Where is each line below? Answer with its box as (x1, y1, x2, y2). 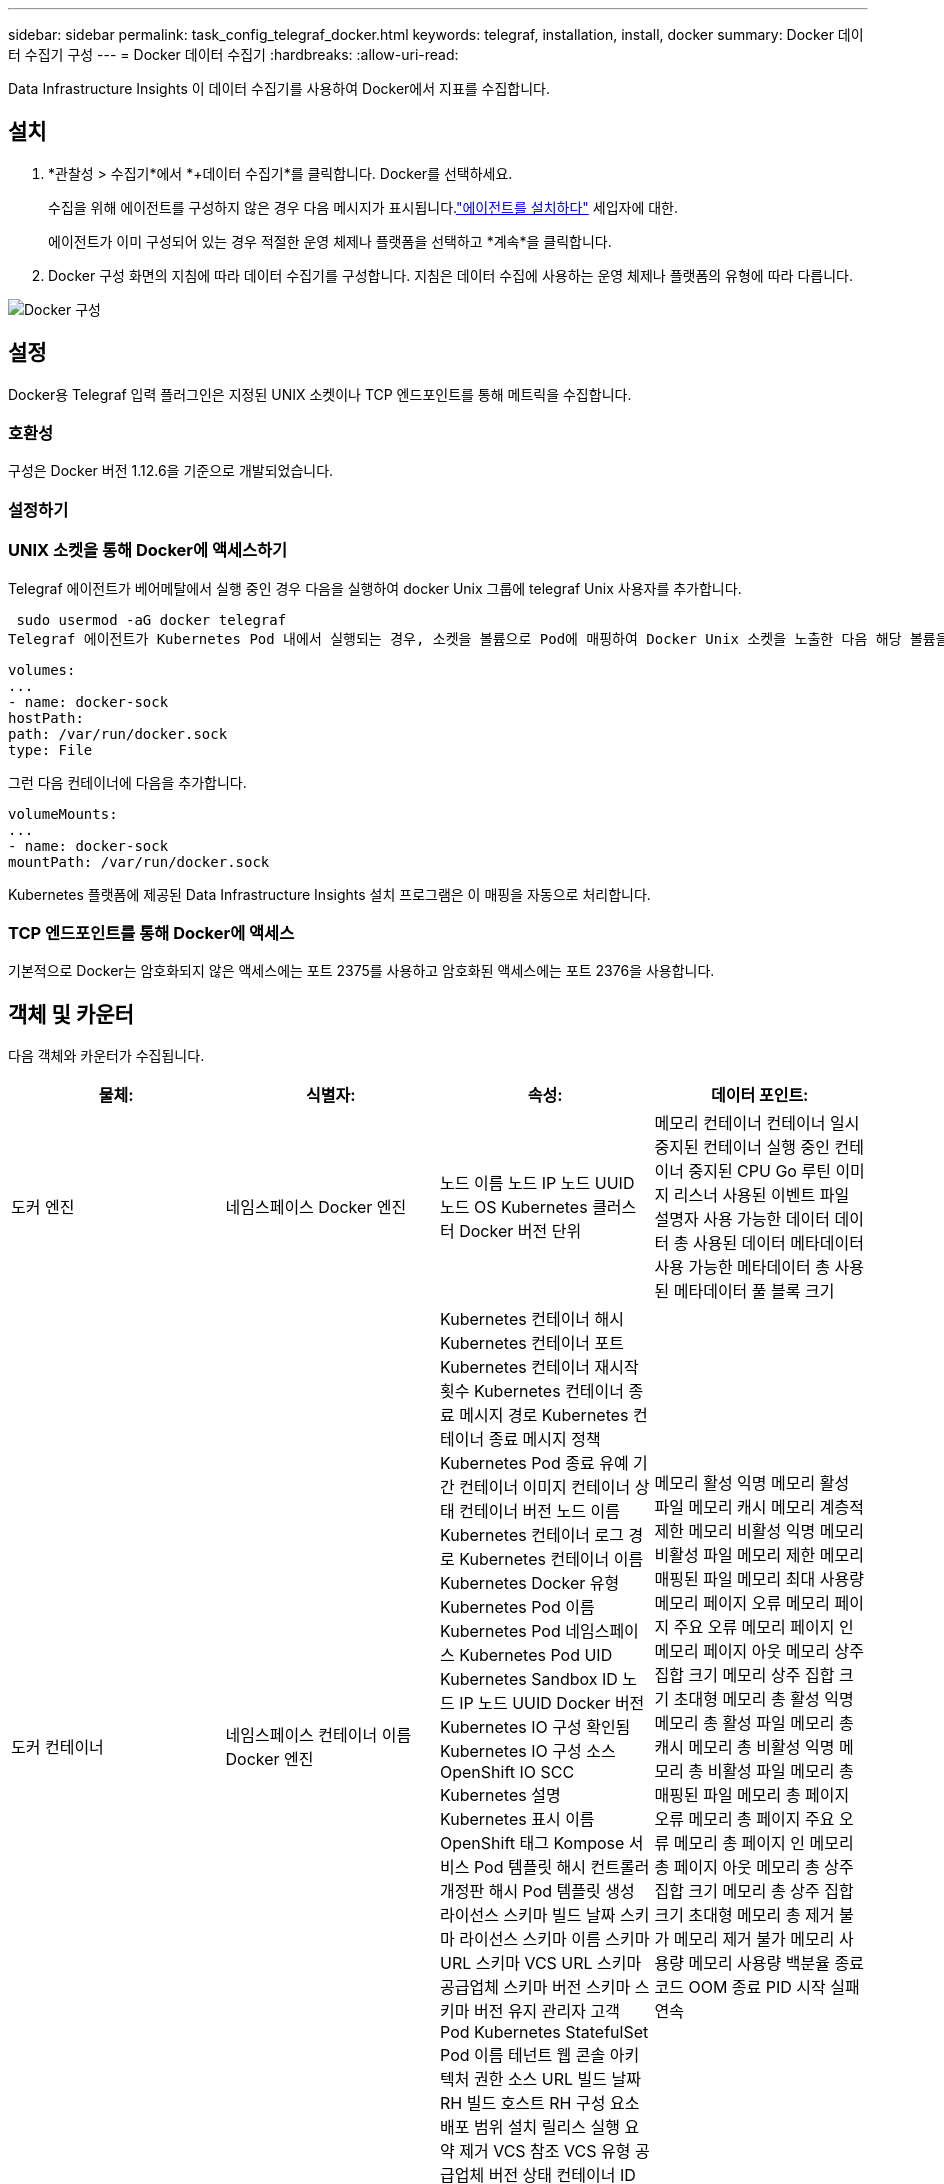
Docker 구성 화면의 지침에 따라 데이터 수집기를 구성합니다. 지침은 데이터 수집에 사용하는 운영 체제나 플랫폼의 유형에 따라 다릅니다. (48, 266, 853, 284)
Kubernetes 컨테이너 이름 (459, 1549, 644, 1570)
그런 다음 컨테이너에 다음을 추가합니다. (8, 773, 247, 791)
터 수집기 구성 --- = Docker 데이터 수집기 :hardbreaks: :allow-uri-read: (8, 46, 459, 63)
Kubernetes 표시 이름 (440, 1809, 595, 1830)
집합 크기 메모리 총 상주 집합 (654, 1881, 854, 1902)
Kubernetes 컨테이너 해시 (440, 1309, 625, 1330)
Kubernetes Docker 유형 (440, 1573, 620, 1594)
